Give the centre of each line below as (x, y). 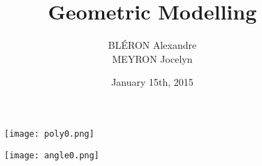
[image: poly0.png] (49, 134)
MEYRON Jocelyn (152, 58)
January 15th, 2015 (152, 82)
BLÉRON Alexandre (152, 45)
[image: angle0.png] (52, 155)
